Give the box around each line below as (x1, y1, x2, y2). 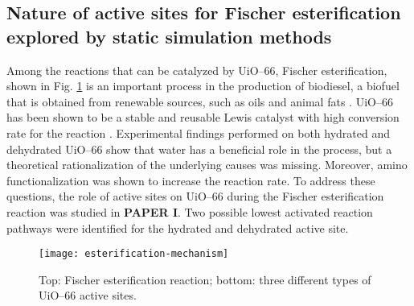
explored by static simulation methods (6, 23, 332, 48)
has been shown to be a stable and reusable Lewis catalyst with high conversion (6, 109, 400, 126)
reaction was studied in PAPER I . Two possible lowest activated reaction (6, 203, 373, 220)
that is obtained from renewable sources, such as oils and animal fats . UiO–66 (6, 93, 393, 110)
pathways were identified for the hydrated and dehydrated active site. (6, 219, 349, 236)
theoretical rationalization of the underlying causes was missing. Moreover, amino (6, 156, 408, 173)
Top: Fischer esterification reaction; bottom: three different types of (39, 271, 371, 287)
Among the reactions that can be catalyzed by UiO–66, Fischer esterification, (6, 61, 387, 78)
